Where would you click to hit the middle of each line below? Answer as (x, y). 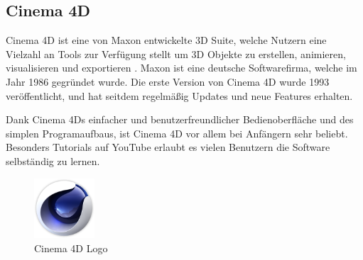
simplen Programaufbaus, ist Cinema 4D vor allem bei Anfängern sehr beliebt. (177, 133)
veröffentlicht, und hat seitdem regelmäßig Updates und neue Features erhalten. (179, 95)
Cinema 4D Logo (71, 248)
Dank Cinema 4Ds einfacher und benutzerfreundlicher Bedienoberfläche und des (180, 119)
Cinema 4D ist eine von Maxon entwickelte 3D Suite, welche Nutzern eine (166, 40)
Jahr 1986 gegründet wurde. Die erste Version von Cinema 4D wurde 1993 (168, 81)
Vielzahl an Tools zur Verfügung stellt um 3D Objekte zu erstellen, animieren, (176, 53)
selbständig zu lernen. (53, 160)
